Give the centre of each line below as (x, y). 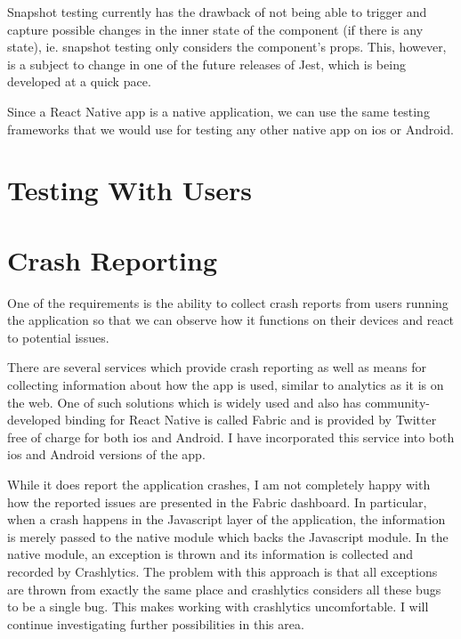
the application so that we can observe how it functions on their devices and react (231, 320)
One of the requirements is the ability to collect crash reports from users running (228, 302)
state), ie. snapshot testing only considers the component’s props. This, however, (227, 47)
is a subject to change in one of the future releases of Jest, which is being (206, 64)
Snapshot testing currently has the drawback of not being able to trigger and (217, 12)
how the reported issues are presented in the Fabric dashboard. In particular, (217, 501)
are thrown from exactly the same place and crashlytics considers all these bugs (224, 589)
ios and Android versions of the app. (106, 454)
